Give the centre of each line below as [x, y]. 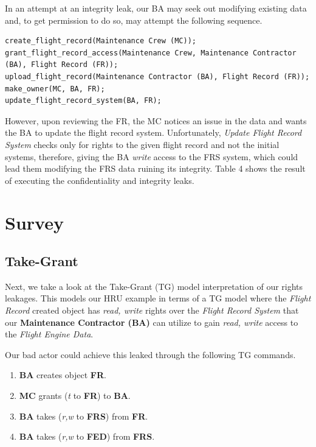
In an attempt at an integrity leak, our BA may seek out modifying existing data [156, 8]
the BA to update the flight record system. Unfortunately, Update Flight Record [153, 132]
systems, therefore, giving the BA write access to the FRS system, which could [152, 156]
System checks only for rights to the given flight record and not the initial [142, 144]
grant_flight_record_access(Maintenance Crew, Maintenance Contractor [151, 53]
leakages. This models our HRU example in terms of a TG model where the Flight [158, 298]
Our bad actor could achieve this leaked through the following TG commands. [150, 354]
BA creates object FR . [63, 375]
